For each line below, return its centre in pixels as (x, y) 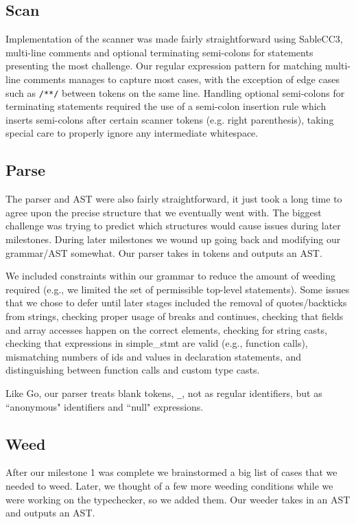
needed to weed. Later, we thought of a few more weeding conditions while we (169, 485)
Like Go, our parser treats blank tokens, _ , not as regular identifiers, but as (164, 392)
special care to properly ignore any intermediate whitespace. (132, 133)
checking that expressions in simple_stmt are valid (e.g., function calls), (157, 343)
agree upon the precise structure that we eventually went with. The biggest (164, 212)
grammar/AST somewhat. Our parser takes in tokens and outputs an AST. (164, 252)
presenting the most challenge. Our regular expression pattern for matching (164, 66)
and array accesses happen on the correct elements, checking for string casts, (166, 329)
